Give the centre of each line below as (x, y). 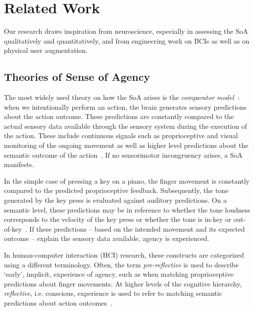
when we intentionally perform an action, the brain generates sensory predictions (125, 107)
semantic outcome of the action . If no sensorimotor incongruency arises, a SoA (123, 155)
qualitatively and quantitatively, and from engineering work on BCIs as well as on (127, 40)
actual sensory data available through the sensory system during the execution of (126, 126)
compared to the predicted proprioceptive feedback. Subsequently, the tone (116, 190)
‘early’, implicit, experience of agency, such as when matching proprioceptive (119, 274)
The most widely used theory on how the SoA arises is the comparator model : (122, 97)
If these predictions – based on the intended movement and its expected (137, 228)
